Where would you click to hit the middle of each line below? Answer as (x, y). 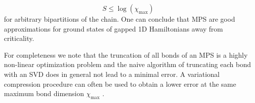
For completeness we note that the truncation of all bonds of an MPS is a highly (126, 54)
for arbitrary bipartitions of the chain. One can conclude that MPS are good (120, 19)
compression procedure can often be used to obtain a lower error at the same (120, 84)
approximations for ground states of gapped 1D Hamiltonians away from (114, 28)
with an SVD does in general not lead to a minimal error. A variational (112, 74)
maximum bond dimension (44, 93)
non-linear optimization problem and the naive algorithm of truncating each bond (127, 64)
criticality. (19, 38)
